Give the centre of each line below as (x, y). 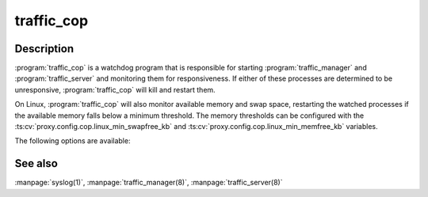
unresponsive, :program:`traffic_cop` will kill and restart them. (115, 89)
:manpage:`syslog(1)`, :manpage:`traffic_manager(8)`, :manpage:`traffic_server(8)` (149, 183)
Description (44, 49)
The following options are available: (73, 141)
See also (36, 163)
